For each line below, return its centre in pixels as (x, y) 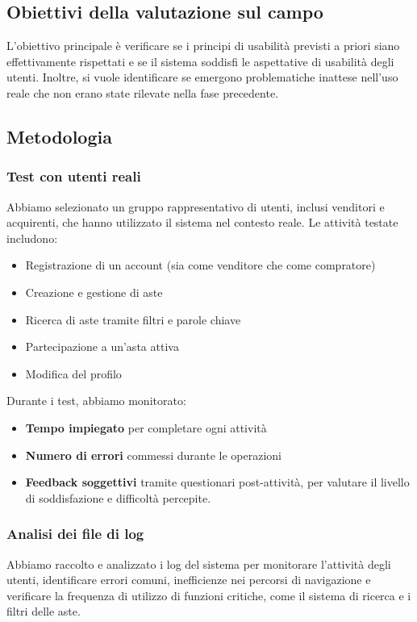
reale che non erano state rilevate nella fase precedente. (143, 92)
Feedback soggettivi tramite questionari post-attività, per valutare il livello (217, 482)
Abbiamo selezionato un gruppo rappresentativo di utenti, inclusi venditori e (196, 206)
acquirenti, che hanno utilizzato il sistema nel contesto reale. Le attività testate (202, 222)
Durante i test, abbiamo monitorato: (96, 401)
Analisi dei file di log (75, 534)
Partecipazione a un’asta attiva (102, 346)
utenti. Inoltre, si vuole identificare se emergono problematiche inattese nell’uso (202, 77)
